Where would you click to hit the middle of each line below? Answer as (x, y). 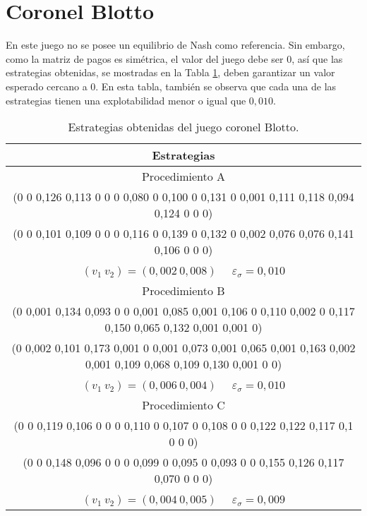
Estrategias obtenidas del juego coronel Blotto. (183, 127)
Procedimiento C (183, 405)
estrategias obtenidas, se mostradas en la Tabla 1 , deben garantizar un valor (170, 72)
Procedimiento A (183, 176)
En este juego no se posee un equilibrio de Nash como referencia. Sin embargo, (175, 45)
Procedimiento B (183, 291)
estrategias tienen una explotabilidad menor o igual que (126, 100)
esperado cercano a (47, 86)
